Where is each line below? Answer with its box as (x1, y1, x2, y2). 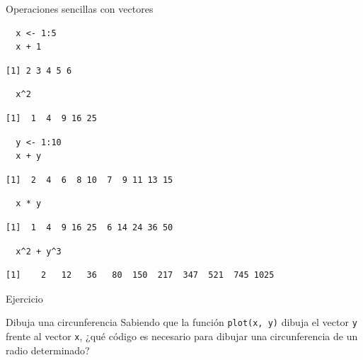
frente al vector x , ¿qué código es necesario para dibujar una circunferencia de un (6, 328, 358, 343)
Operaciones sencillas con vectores (6, 1, 154, 16)
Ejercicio (6, 291, 43, 305)
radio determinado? (6, 342, 90, 357)
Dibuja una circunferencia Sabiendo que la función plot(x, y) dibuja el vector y (6, 315, 357, 330)
